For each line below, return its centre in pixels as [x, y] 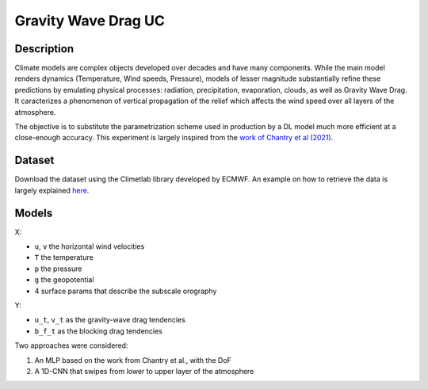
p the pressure [58, 269]
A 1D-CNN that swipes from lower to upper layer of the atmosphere [144, 371]
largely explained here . [52, 190]
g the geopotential [64, 280]
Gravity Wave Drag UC [90, 21]
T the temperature [64, 257]
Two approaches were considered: [71, 345]
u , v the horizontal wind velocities [90, 246]
